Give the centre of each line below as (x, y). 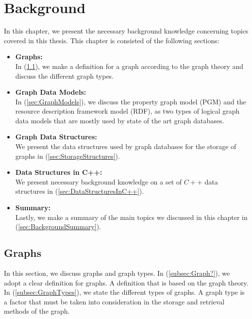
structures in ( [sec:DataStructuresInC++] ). (80, 191)
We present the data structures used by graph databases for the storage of (126, 146)
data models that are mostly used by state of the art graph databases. (120, 120)
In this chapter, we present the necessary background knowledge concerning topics (126, 31)
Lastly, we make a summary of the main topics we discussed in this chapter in (131, 217)
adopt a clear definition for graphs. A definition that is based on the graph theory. (126, 282)
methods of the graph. (37, 311)
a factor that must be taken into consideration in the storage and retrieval (114, 301)
